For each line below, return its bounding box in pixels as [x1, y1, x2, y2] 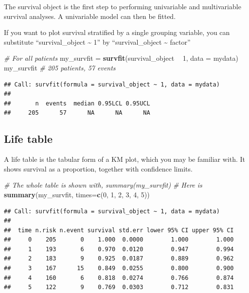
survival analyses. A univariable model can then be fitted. [4, 11, 176, 21]
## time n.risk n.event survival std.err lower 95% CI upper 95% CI [4, 226, 234, 234]
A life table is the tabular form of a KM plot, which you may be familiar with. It [4, 154, 246, 164]
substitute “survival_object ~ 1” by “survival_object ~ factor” [4, 36, 191, 47]
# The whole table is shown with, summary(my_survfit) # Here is [4, 180, 202, 190]
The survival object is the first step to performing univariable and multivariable [4, 1, 241, 11]
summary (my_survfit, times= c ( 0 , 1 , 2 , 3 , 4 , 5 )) [4, 189, 150, 199]
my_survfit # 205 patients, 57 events [4, 62, 116, 72]
